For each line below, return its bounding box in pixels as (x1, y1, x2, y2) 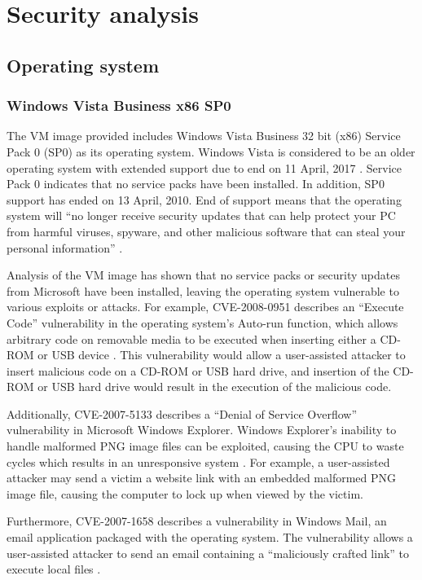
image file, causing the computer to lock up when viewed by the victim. (7, 485, 363, 502)
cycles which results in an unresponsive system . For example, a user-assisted (7, 453, 390, 470)
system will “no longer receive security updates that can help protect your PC (7, 207, 396, 224)
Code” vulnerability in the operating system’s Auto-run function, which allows (7, 314, 398, 331)
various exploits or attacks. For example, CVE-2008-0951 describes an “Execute (7, 298, 404, 315)
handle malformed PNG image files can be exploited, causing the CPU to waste (7, 437, 404, 455)
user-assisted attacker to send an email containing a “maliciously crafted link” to (7, 544, 410, 561)
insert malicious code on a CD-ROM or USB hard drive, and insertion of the (7, 362, 389, 379)
